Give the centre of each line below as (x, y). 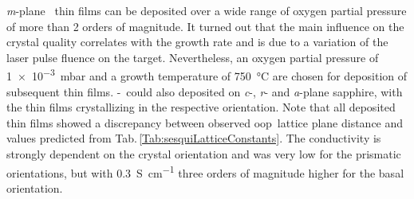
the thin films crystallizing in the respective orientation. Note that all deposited (201, 107)
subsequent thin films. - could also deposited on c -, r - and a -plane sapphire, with (205, 91)
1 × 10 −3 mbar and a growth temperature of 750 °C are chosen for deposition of (207, 75)
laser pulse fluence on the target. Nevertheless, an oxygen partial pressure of (193, 57)
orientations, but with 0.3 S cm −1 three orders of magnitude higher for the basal (205, 171)
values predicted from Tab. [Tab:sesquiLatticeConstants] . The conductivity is (194, 138)
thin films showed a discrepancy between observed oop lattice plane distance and (205, 122)
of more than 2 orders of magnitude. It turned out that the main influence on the (205, 26)
